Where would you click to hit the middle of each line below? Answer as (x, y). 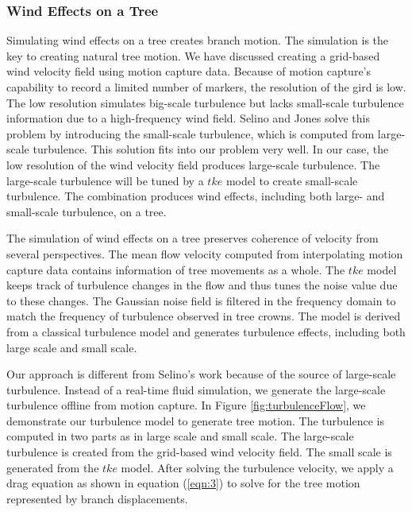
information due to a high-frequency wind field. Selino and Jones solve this (188, 118)
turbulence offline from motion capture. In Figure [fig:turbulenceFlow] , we (186, 405)
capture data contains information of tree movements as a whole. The (176, 269)
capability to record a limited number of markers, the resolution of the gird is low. (206, 87)
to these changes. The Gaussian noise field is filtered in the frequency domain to (201, 300)
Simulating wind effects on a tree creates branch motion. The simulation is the (198, 40)
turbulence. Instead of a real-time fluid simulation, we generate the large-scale (196, 389)
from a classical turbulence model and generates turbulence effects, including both (206, 331)
